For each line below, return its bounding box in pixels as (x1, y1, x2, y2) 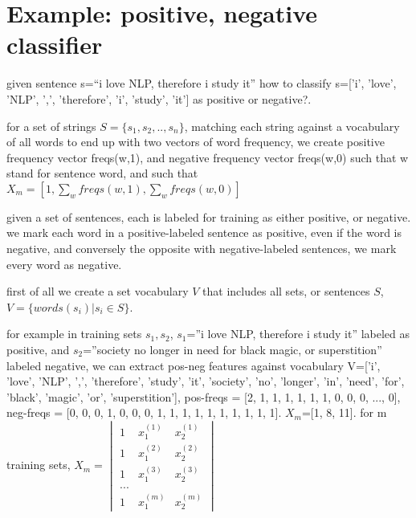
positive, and (6, 341, 70, 358)
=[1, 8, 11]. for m (301, 404, 387, 421)
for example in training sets (6, 325, 142, 342)
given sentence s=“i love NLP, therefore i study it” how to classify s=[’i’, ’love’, (6, 75, 397, 92)
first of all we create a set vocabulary (6, 283, 189, 300)
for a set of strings (6, 117, 96, 134)
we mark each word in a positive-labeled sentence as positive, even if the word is (6, 224, 402, 241)
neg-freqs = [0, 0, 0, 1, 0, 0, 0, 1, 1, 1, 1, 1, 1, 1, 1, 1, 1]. (6, 404, 282, 421)
